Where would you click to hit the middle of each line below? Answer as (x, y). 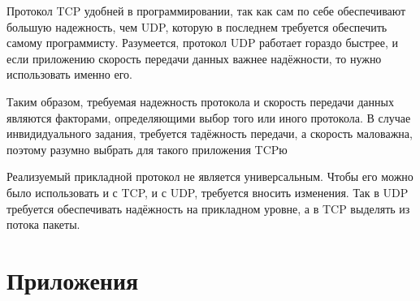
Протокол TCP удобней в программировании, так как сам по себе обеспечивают (206, 11)
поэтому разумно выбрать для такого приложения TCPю (147, 149)
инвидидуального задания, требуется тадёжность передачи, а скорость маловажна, (210, 133)
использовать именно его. (69, 74)
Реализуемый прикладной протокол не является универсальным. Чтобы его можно (210, 176)
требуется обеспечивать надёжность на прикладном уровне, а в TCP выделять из (208, 208)
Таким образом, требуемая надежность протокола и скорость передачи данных (200, 101)
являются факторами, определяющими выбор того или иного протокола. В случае (209, 117)
